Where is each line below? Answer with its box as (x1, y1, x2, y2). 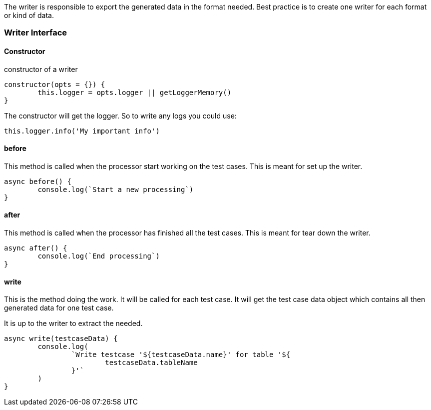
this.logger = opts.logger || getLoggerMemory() (37, 88, 232, 96)
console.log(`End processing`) (37, 252, 160, 260)
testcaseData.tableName (105, 358, 198, 367)
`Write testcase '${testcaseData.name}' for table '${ (71, 350, 291, 359)
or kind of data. (4, 11, 54, 19)
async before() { (4, 177, 71, 185)
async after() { (4, 244, 67, 252)
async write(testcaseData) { (4, 334, 118, 343)
